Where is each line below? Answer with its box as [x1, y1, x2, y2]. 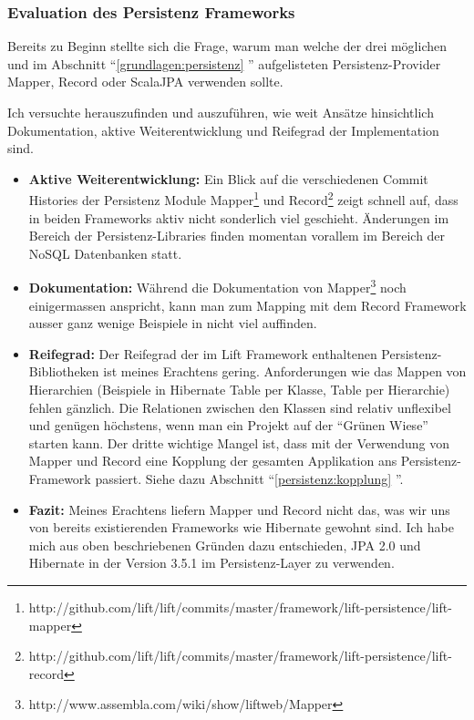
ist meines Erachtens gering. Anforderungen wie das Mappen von [103, 362, 467, 381]
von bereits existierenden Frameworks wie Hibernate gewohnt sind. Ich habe [28, 518, 454, 537]
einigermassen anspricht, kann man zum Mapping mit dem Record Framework [28, 295, 467, 314]
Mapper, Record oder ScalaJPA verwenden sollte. [7, 72, 283, 91]
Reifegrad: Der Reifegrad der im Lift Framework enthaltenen [28, 344, 377, 363]
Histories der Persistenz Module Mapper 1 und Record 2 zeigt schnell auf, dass [28, 188, 459, 210]
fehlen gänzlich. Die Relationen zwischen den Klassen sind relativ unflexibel [28, 397, 451, 417]
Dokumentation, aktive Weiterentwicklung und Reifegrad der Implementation [7, 120, 439, 139]
